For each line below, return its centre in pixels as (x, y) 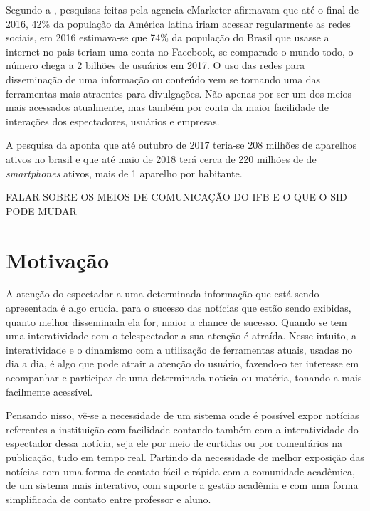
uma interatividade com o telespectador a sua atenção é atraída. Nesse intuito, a (181, 336)
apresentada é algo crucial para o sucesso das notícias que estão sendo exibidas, (179, 308)
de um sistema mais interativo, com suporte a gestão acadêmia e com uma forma (182, 485)
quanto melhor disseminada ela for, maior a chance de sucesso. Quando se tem (176, 321)
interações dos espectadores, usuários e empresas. (113, 121)
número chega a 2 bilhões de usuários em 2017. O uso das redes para (155, 65)
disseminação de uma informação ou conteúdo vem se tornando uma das (163, 79)
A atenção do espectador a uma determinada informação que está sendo (163, 294)
